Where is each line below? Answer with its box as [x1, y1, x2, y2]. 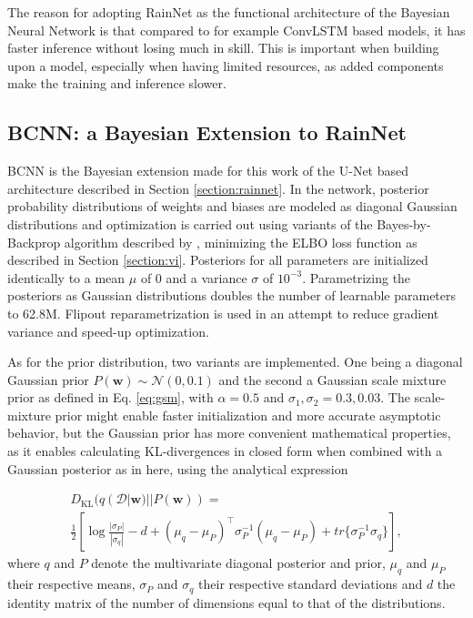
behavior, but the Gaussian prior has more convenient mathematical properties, [7, 423, 451, 442]
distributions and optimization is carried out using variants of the [7, 214, 373, 233]
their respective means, [7, 574, 136, 593]
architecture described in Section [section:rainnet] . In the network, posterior [7, 178, 429, 198]
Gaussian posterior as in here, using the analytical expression [7, 459, 348, 478]
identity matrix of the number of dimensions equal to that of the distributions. [7, 593, 446, 612]
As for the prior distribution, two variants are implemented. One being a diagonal [7, 352, 463, 371]
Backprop [7, 232, 61, 251]
